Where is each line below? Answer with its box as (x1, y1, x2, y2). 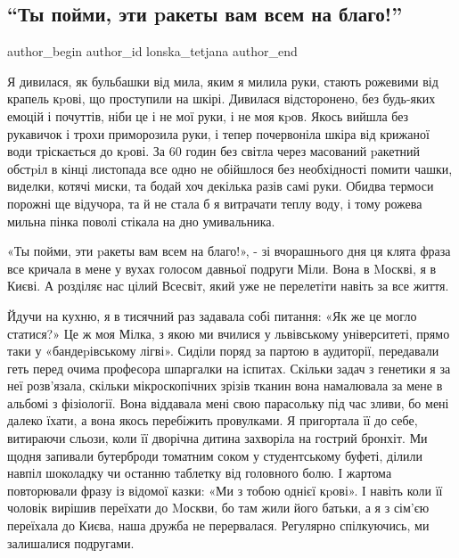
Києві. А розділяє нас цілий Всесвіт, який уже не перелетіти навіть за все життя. (7, 276, 449, 295)
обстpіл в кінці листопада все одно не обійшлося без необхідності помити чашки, (7, 159, 453, 177)
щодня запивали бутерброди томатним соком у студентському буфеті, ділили (7, 446, 422, 464)
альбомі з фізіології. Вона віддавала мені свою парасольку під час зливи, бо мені (7, 393, 449, 412)
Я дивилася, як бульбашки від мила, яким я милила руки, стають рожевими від (7, 71, 439, 90)
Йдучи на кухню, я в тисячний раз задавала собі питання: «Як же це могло (7, 306, 417, 324)
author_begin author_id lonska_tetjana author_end (7, 42, 298, 61)
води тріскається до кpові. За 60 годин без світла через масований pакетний (7, 142, 421, 160)
